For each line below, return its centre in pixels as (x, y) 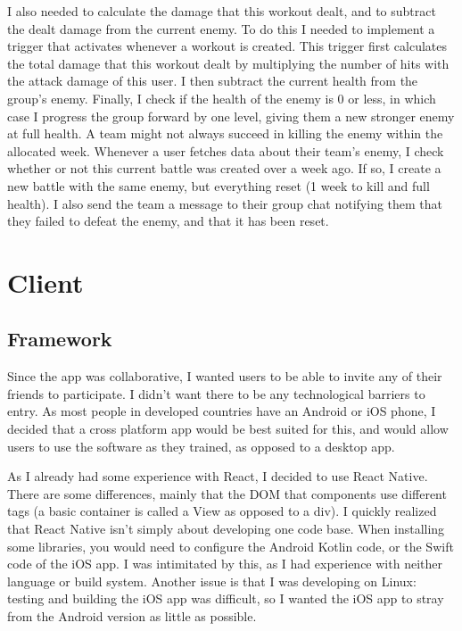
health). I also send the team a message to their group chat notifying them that (225, 203)
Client (45, 282)
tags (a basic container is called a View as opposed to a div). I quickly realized (222, 511)
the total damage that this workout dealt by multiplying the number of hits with (228, 63)
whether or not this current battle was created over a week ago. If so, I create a (224, 168)
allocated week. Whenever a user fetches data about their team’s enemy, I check (226, 150)
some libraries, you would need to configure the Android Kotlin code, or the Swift (231, 546)
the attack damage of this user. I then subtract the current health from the (213, 81)
